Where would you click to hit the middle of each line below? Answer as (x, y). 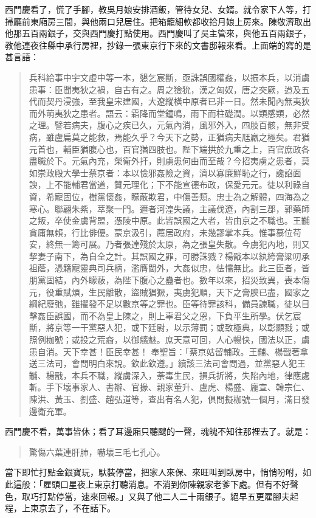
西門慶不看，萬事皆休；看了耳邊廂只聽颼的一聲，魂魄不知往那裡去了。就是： (158, 431)
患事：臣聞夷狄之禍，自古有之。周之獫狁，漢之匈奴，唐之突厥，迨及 (165, 89)
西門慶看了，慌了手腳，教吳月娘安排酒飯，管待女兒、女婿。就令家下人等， (154, 9)
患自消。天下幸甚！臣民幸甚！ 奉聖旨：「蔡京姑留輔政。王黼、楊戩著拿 (169, 351)
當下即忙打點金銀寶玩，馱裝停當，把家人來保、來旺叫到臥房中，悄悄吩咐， (154, 472)
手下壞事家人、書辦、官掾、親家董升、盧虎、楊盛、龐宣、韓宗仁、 (178, 387)
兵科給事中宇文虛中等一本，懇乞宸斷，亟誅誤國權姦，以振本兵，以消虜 (169, 77)
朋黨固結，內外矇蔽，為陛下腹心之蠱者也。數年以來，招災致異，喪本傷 (169, 280)
